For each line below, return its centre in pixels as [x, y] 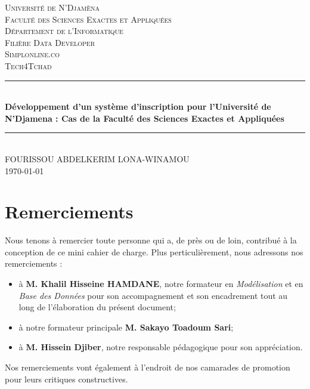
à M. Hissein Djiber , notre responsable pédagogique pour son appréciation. [161, 347]
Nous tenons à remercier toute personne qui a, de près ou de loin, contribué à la [151, 240]
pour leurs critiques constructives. [66, 379]
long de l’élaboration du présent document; [97, 307]
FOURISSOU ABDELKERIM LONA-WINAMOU [97, 158]
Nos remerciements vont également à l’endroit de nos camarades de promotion [148, 367]
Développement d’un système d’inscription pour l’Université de [138, 106]
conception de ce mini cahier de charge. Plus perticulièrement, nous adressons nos [154, 251]
